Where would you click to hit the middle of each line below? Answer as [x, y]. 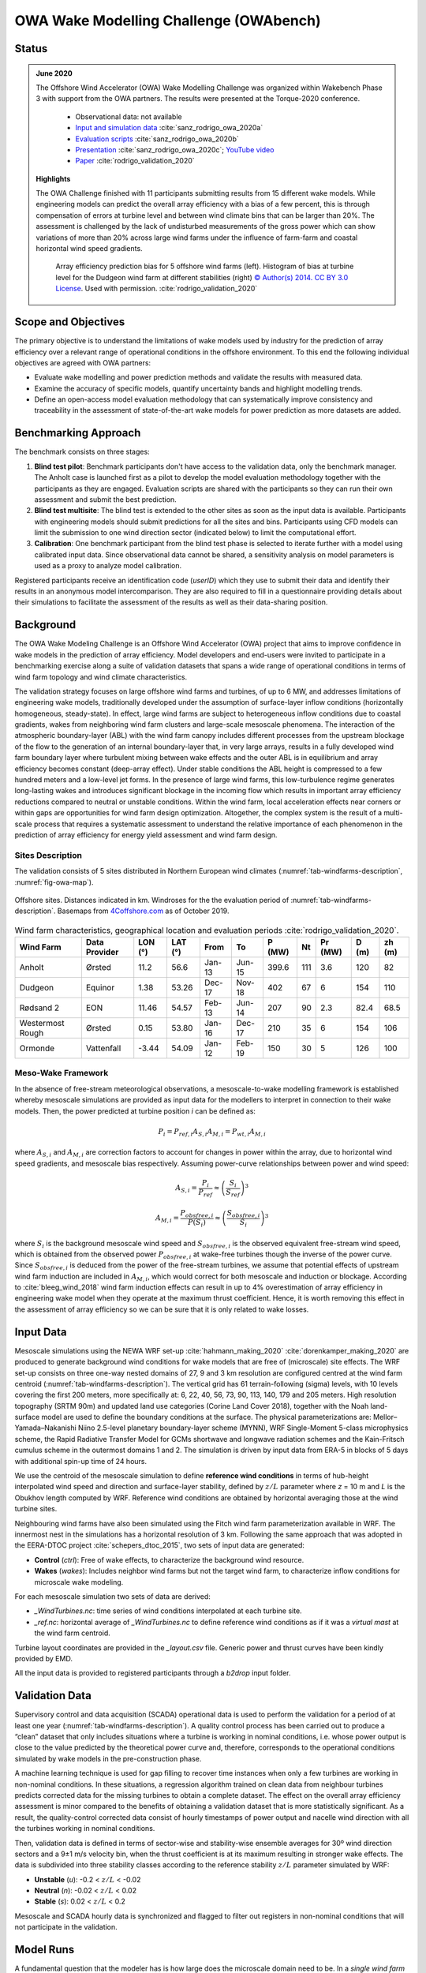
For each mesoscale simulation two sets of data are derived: [112, 1596]
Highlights [53, 178]
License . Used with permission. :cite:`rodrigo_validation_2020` [157, 289]
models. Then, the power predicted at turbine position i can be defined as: [135, 1111]
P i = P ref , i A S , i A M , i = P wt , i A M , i [212, 1133]
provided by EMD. [43, 1658]
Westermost [42, 1024]
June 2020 [54, 73]
